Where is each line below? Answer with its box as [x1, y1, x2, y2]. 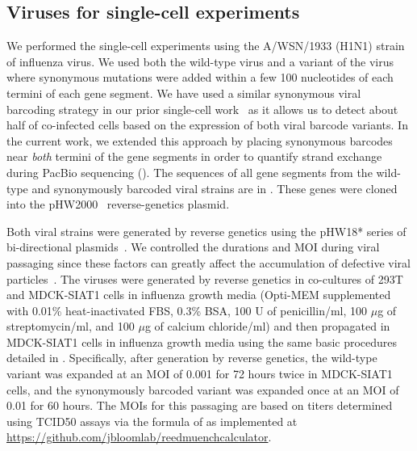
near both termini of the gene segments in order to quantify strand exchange [6, 148, 382, 165]
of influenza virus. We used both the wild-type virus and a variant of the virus [6, 53, 394, 70]
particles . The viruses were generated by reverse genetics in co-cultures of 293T [6, 270, 403, 287]
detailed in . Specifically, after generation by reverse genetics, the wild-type [6, 349, 377, 366]
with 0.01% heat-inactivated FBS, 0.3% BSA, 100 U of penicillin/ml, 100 [6, 301, 368, 318]
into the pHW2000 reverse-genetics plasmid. [6, 196, 230, 213]
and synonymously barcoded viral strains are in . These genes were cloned [31, 179, 398, 196]
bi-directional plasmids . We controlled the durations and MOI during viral [6, 238, 380, 255]
